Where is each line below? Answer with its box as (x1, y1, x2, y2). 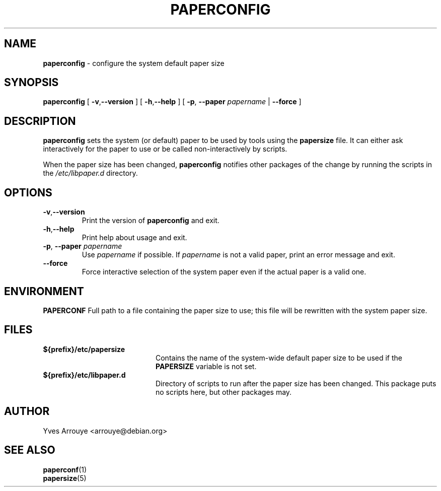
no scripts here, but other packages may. (156, 387, 292, 396)
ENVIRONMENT (4, 285, 84, 298)
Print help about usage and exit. (82, 233, 187, 242)
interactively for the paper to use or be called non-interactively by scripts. (43, 145, 287, 154)
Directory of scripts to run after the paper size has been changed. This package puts (156, 379, 436, 388)
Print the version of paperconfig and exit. (82, 216, 219, 225)
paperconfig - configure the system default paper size (43, 58, 225, 67)
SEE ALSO (4, 444, 55, 457)
